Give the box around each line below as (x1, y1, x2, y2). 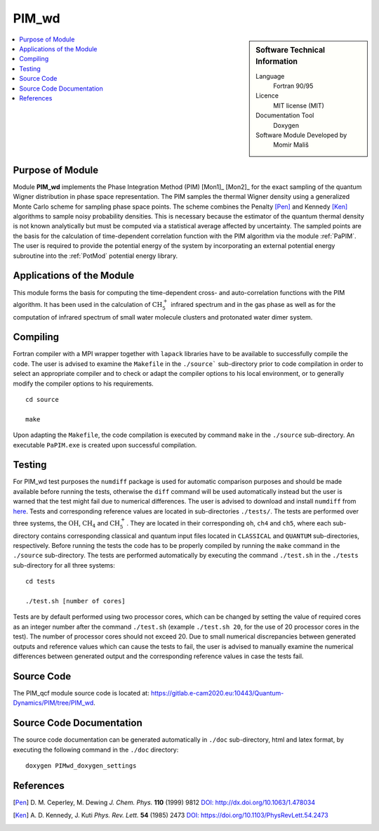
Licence (255, 91, 279, 100)
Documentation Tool (255, 111, 314, 119)
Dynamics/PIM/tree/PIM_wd (13, 699, 94, 707)
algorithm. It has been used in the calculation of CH (13, 300, 163, 308)
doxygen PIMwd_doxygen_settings (25, 761, 137, 769)
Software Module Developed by (255, 131, 347, 140)
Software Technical (255, 45, 326, 55)
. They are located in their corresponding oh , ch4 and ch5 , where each (126, 518, 331, 527)
